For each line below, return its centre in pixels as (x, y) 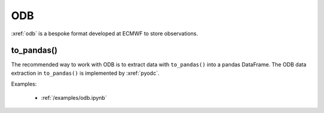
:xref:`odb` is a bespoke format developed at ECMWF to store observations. (104, 33)
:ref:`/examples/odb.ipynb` (74, 97)
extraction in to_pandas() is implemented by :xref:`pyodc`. (85, 73)
